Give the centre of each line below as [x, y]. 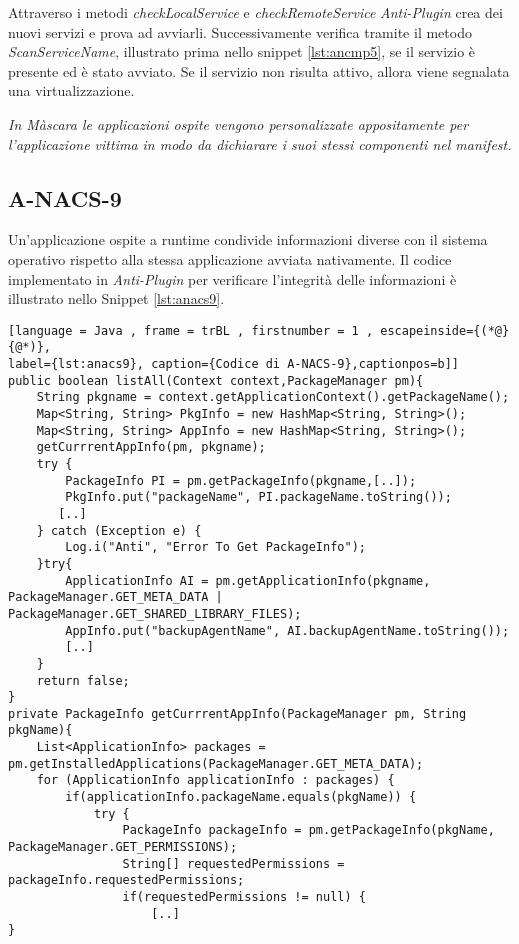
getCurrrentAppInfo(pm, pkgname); [151, 447]
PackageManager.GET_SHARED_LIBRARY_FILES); [155, 613]
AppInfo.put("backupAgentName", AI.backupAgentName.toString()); [287, 630]
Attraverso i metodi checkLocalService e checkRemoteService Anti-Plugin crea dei [255, 12]
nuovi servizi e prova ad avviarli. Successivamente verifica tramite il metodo [240, 31]
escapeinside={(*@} [445, 330]
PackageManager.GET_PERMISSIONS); [123, 847]
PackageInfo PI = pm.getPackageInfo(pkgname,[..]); [241, 480]
